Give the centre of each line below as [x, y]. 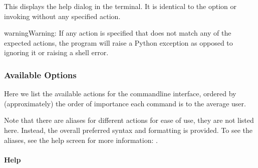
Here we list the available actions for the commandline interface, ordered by [120, 94]
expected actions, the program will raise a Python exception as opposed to [118, 42]
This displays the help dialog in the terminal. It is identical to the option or [120, 6]
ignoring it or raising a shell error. [56, 52]
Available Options [40, 74]
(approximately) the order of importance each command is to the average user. [125, 103]
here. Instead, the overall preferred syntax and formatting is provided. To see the [128, 130]
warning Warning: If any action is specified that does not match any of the [118, 33]
